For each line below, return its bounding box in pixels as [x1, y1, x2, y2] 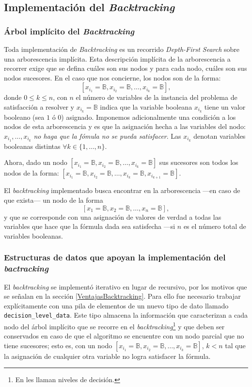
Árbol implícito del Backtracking [4, 25, 134, 37]
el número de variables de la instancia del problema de [76, 92, 237, 102]
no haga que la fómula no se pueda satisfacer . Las [33, 131, 181, 141]
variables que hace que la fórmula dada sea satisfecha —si [4, 221, 175, 231]
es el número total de [183, 221, 246, 231]
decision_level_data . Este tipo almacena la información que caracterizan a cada [4, 310, 248, 320]
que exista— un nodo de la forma [4, 195, 103, 205]
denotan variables [193, 131, 246, 141]
